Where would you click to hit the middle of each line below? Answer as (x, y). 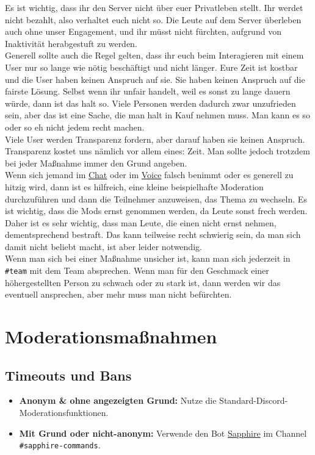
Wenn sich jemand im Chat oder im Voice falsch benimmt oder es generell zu (149, 175)
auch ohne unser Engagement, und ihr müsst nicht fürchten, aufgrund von (143, 31)
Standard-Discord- (254, 400)
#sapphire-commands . (60, 445)
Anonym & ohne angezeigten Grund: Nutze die (118, 400)
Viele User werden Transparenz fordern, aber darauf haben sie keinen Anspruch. (155, 139)
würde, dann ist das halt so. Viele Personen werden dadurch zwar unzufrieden (150, 103)
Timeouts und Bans (68, 375)
